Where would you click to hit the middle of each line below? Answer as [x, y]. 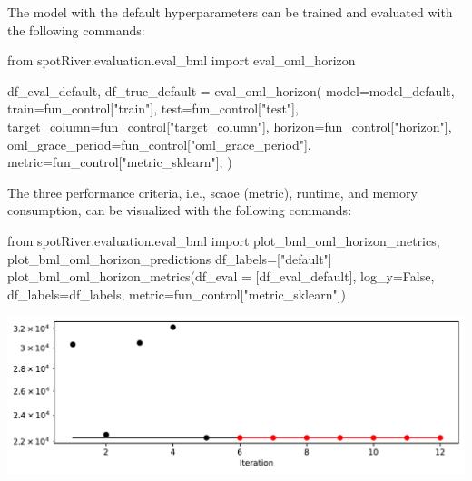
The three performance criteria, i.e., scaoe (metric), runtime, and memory [212, 192]
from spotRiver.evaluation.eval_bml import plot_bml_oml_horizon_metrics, [224, 240]
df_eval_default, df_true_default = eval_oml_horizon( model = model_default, [231, 90]
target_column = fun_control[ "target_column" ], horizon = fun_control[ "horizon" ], [230, 126]
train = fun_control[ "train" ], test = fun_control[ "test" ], [153, 108]
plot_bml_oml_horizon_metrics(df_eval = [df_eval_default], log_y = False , [221, 276]
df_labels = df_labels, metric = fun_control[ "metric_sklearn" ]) [177, 294]
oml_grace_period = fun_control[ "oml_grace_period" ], [159, 144]
